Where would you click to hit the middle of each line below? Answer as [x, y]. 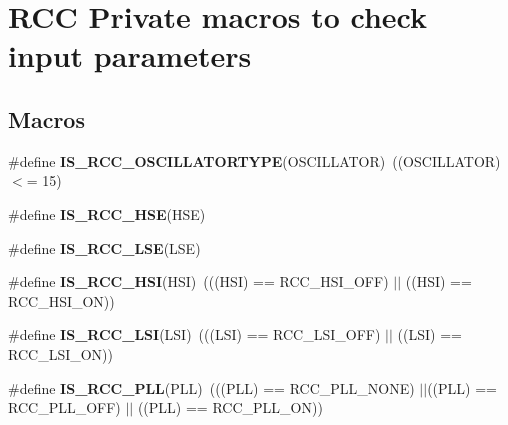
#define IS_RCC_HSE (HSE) [107, 213]
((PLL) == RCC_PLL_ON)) [230, 407]
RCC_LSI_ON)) [60, 353]
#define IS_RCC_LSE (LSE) [104, 247]
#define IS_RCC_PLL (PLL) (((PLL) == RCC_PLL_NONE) [211, 387]
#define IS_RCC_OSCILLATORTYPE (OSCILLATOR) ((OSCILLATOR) [254, 160]
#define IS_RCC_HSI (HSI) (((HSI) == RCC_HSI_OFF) [198, 281]
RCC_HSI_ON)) [61, 300]
